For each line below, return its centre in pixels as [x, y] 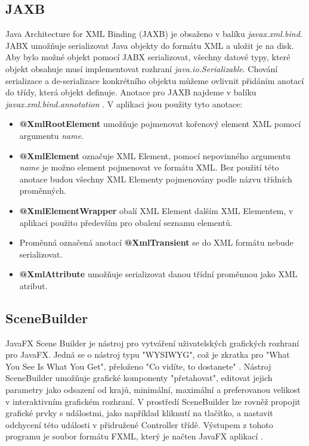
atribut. [33, 285]
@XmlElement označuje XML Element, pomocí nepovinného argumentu [155, 155]
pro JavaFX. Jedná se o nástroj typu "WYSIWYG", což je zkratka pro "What [148, 354]
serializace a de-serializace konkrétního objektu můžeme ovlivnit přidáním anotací [155, 80]
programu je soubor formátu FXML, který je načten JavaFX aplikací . [134, 436]
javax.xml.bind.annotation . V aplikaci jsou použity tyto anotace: [124, 103]
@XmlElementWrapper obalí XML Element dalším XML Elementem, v [156, 210]
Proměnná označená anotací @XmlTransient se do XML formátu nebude [156, 242]
